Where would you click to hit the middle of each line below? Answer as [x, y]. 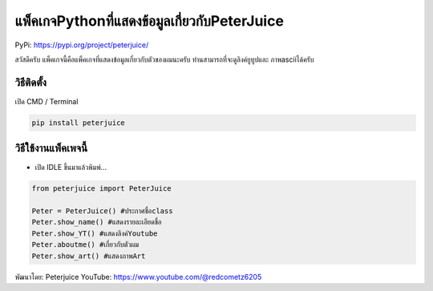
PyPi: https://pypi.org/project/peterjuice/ [82, 45]
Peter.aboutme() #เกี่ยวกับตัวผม [85, 245]
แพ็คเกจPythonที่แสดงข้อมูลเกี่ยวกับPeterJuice [150, 21]
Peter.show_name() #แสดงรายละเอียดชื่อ [97, 222]
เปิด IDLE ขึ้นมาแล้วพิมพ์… [71, 168]
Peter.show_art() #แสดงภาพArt [89, 256]
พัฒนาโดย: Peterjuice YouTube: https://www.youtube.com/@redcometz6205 [138, 277]
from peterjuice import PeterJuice [101, 189]
